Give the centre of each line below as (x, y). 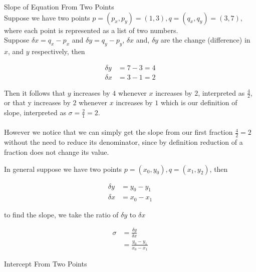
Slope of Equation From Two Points (59, 7)
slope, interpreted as (35, 112)
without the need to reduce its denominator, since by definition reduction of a (123, 142)
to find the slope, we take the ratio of (61, 214)
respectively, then (58, 51)
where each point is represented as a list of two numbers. (91, 30)
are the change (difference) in (205, 40)
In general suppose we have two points (63, 169)
